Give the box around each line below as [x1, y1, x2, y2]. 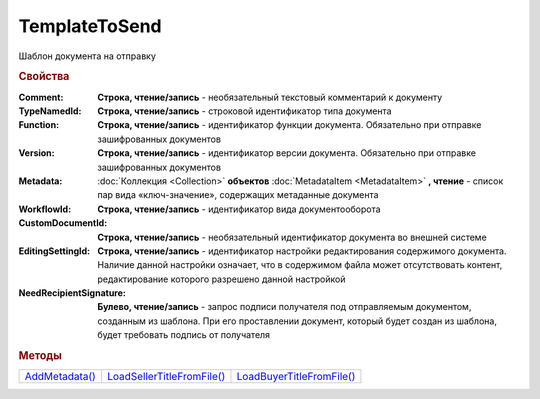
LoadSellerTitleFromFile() [106, 370, 226, 384]
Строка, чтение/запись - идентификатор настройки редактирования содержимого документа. [97, 245, 507, 257]
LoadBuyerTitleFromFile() [236, 370, 356, 384]
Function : [18, 119, 60, 131]
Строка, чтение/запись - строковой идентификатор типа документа [97, 105, 392, 117]
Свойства [18, 70, 70, 84]
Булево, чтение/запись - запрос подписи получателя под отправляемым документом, [97, 301, 472, 313]
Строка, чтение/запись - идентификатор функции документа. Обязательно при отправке [97, 119, 482, 131]
